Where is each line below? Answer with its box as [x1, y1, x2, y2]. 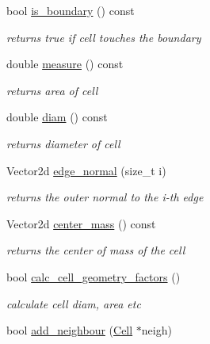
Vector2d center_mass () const [6, 215, 156, 231]
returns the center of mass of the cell [6, 242, 185, 258]
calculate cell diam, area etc [6, 295, 141, 312]
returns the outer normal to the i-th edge [6, 189, 204, 205]
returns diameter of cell [6, 135, 120, 151]
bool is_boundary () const [6, 2, 135, 18]
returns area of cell [6, 82, 98, 98]
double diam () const [6, 109, 108, 125]
